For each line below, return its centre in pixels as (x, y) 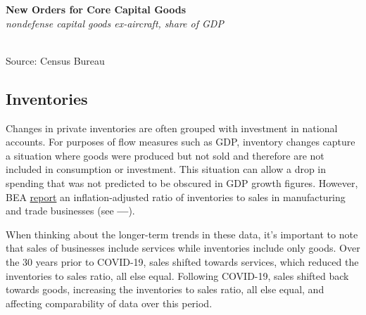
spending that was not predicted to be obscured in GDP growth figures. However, (182, 182)
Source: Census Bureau (55, 60)
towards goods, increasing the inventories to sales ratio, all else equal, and (165, 289)
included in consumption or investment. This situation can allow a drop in (166, 169)
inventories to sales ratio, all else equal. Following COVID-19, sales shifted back (177, 275)
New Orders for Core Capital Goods (96, 9)
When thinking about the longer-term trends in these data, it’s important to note (182, 234)
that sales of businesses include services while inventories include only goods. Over (183, 248)
